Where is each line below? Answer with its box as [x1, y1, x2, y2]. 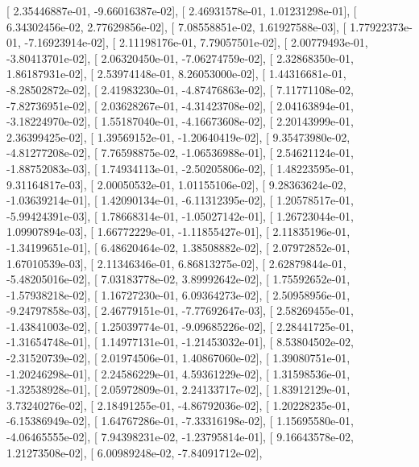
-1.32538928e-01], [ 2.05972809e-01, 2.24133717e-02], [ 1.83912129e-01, [6, 381, 351, 398]
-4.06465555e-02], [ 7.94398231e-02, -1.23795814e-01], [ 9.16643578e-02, [6, 428, 354, 445]
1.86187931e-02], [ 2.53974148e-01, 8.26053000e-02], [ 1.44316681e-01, [6, 65, 346, 82]
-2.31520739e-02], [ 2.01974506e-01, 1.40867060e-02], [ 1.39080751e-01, [6, 349, 351, 366]
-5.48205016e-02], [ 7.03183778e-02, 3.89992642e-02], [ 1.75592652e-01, [6, 271, 351, 287]
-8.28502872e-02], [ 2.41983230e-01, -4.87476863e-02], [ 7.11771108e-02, [6, 81, 354, 97]
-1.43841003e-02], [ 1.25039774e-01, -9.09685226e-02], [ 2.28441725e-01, [6, 317, 354, 334]
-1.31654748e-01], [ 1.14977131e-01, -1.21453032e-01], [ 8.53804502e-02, [6, 333, 354, 350]
